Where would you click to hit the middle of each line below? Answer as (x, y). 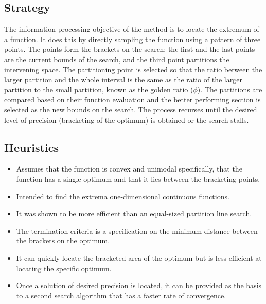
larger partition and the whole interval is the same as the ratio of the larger (123, 79)
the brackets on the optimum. (63, 241)
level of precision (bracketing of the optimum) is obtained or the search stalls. (127, 119)
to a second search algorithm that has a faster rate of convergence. (121, 295)
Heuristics (31, 147)
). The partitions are (230, 89)
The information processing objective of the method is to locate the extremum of (132, 29)
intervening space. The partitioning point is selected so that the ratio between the (133, 69)
